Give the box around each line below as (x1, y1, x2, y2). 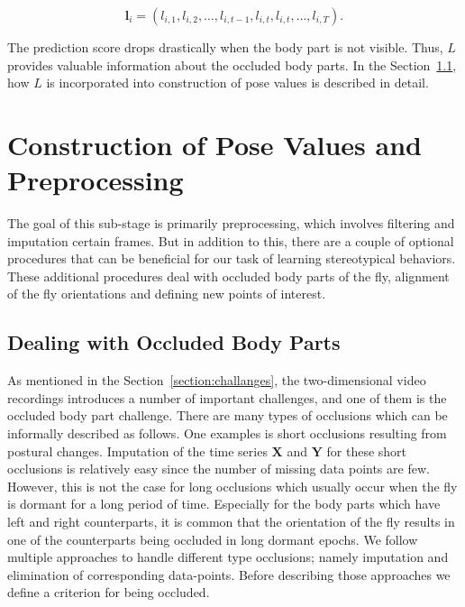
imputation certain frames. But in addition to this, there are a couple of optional (7, 231, 454, 250)
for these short (326, 441, 407, 460)
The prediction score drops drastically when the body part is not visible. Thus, (7, 38, 443, 56)
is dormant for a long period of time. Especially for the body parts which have (7, 494, 441, 513)
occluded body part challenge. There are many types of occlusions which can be (7, 406, 448, 425)
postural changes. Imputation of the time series (7, 441, 268, 460)
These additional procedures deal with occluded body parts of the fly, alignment (7, 266, 450, 285)
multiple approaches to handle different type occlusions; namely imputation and (7, 547, 449, 566)
